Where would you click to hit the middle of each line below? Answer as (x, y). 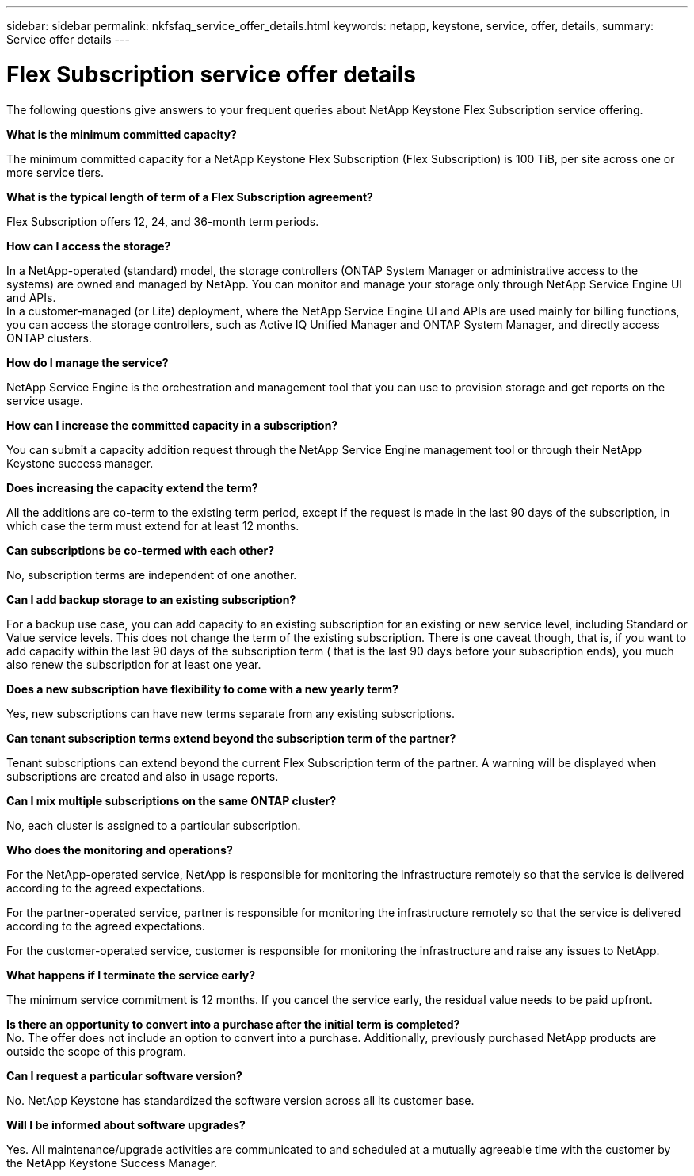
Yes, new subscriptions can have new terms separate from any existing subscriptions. (231, 713)
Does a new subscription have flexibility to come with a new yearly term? (202, 689)
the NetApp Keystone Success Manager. (112, 1163)
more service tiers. (55, 172)
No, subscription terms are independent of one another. (152, 575)
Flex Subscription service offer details (212, 74)
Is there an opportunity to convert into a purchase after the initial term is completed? (233, 1024)
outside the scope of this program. (97, 1051)
